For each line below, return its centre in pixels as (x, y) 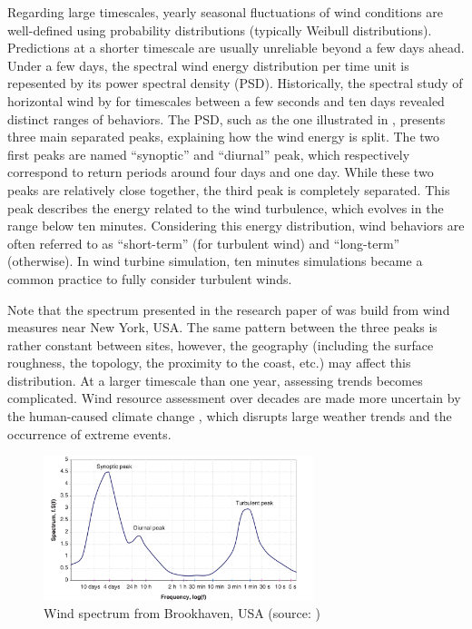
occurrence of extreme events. (89, 433)
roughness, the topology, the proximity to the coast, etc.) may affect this (209, 363)
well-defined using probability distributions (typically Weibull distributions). (220, 29)
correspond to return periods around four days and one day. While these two (221, 172)
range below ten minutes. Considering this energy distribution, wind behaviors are (236, 226)
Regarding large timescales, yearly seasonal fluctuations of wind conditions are (225, 12)
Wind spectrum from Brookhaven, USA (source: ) (182, 613)
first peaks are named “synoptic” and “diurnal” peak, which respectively (209, 154)
